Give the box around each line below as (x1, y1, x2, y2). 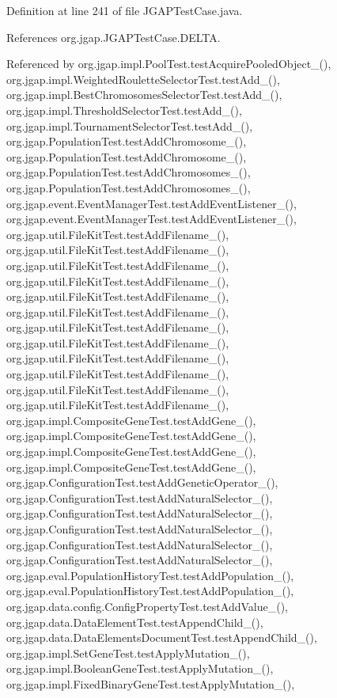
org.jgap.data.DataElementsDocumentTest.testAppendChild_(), (6, 629, 317, 646)
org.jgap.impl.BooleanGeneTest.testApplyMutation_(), (6, 660, 274, 677)
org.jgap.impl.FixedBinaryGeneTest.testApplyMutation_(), (6, 675, 295, 692)
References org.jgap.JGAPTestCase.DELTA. (6, 28, 221, 45)
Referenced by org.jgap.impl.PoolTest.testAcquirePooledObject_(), (6, 55, 331, 72)
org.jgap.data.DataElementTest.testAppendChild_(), (6, 613, 263, 630)
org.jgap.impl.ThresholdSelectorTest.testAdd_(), (6, 101, 242, 118)
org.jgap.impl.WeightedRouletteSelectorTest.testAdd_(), (6, 70, 280, 87)
